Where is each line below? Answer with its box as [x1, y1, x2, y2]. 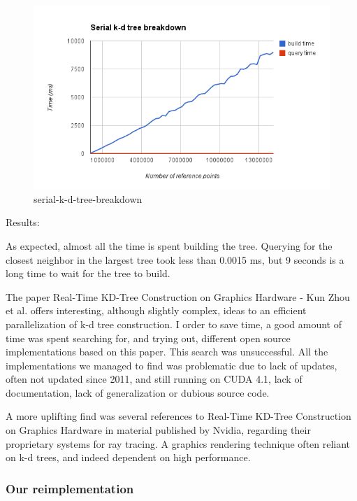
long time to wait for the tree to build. [6, 266, 170, 281]
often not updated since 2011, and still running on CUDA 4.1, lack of [6, 372, 303, 386]
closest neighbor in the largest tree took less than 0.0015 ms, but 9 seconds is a [6, 252, 344, 267]
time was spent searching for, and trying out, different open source [6, 330, 291, 345]
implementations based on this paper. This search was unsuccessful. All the [6, 344, 328, 359]
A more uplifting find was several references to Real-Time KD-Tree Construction [6, 409, 351, 423]
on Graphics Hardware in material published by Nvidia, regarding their [6, 423, 311, 437]
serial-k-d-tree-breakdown [34, 191, 143, 206]
